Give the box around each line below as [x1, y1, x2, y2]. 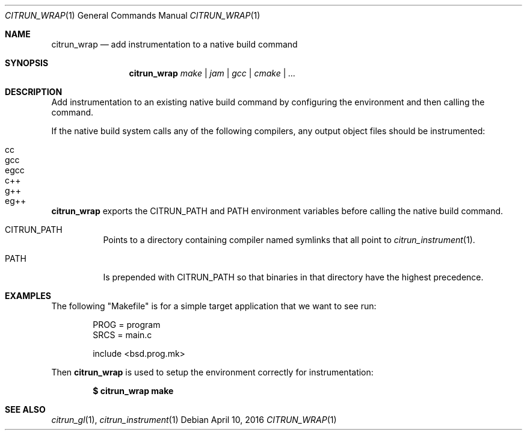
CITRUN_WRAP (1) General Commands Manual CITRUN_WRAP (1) [5, 10, 260, 20]
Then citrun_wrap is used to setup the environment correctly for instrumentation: [51, 367, 374, 377]
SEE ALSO [5, 404, 46, 415]
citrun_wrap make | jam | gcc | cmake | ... [129, 68, 296, 78]
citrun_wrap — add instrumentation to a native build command [51, 39, 298, 49]
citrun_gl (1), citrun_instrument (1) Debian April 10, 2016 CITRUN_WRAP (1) [51, 415, 337, 425]
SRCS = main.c [93, 330, 152, 340]
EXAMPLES [5, 291, 51, 301]
